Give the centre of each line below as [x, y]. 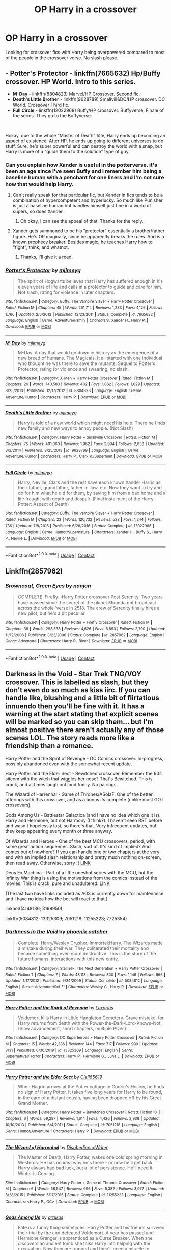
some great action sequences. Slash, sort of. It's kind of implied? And [78, 846]
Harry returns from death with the [53, 1023]
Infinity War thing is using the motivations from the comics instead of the [81, 878]
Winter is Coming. [36, 1173]
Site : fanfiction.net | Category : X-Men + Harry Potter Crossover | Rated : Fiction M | [79, 378]
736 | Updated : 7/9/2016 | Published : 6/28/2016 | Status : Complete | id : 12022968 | [80, 526]
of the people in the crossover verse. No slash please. [62, 58]
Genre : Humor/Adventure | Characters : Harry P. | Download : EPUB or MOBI [72, 1131]
